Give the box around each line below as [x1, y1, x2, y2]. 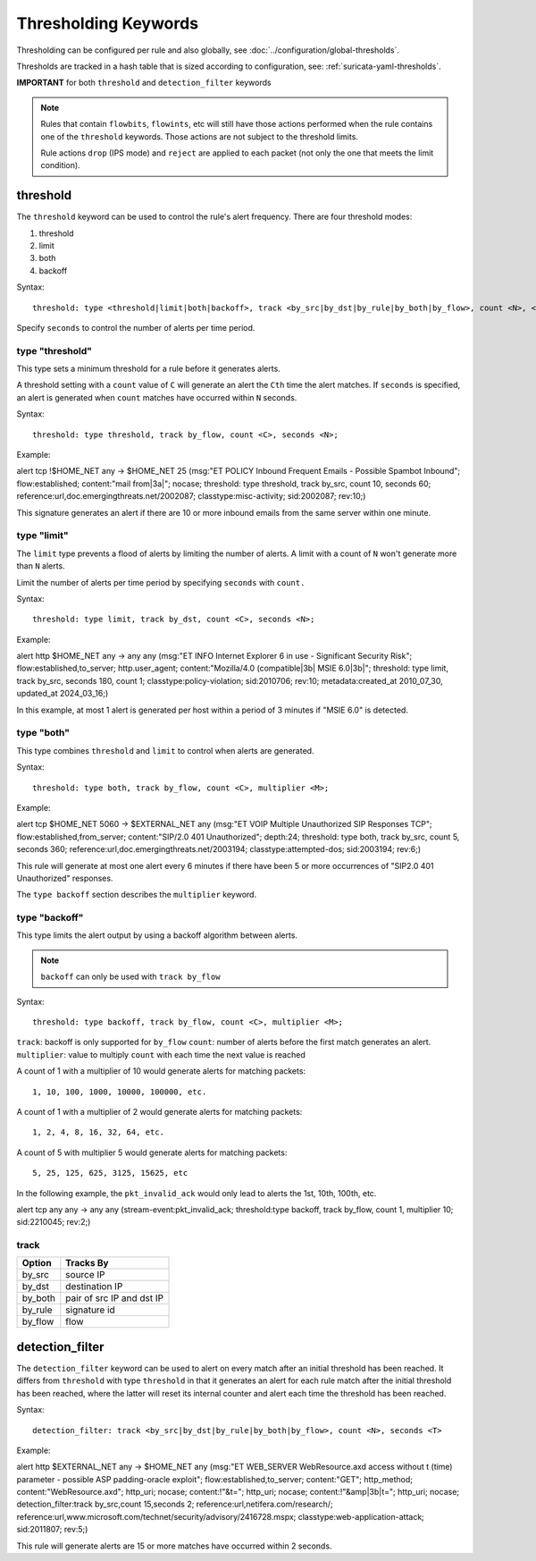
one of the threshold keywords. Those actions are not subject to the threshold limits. [40, 131, 359, 142]
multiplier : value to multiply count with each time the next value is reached [16, 1049, 306, 1059]
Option [21, 1257, 53, 1270]
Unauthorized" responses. [16, 873, 113, 883]
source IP [65, 1269, 106, 1281]
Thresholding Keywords [16, 13, 199, 33]
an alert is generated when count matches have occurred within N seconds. [16, 392, 297, 402]
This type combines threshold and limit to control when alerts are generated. [16, 745, 314, 755]
